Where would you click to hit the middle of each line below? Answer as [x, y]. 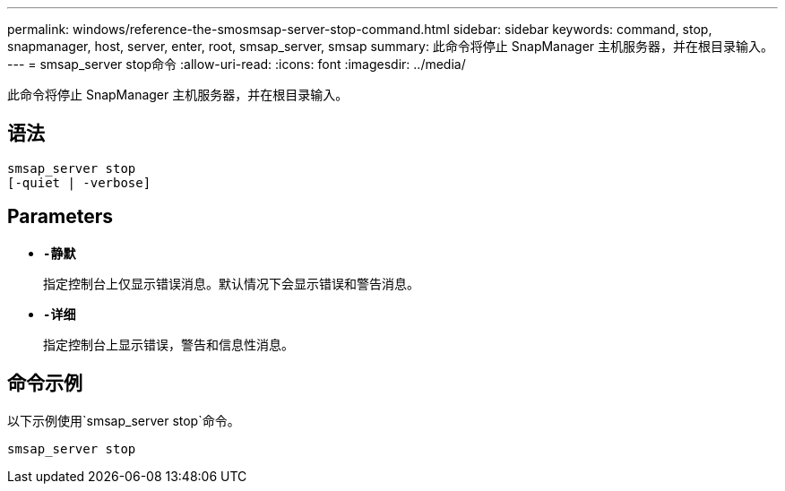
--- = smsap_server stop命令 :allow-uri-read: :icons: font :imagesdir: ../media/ [237, 64]
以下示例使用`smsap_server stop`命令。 [124, 420]
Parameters [60, 217]
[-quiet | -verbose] [79, 182]
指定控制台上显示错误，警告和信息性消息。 [168, 344]
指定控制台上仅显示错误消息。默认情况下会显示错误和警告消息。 [231, 283]
